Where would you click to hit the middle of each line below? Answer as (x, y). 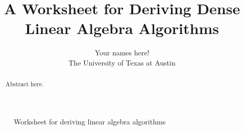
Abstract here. (25, 84)
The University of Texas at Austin (122, 62)
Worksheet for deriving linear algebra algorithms (90, 121)
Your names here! (122, 53)
